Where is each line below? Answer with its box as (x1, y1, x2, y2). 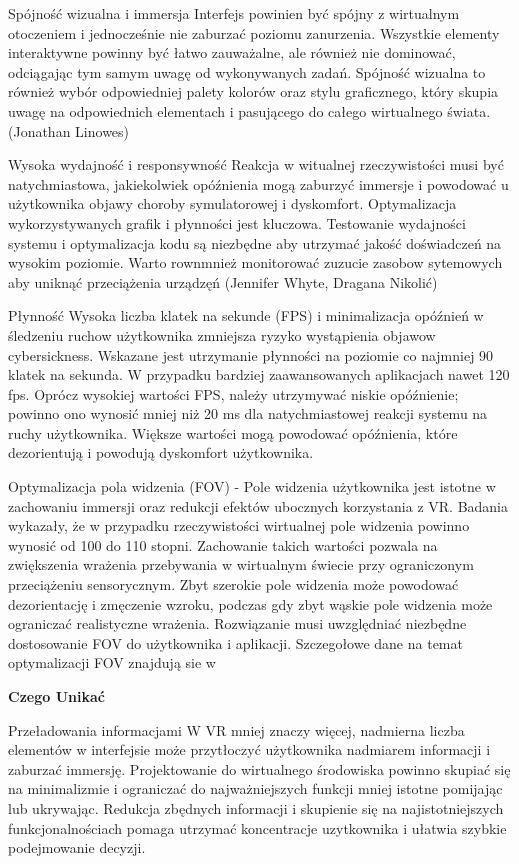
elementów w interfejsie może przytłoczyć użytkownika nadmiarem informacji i (8, 739, 491, 760)
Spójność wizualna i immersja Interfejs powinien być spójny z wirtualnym (8, 3, 460, 23)
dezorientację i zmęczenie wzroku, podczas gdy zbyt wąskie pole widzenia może (8, 593, 493, 614)
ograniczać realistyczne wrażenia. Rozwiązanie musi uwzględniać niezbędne (8, 613, 467, 634)
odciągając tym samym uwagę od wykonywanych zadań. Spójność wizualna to (8, 61, 486, 82)
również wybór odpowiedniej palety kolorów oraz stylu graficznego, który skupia (8, 81, 499, 102)
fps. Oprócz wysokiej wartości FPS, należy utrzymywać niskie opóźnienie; (8, 383, 459, 404)
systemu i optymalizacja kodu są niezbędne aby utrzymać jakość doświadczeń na (8, 232, 502, 253)
